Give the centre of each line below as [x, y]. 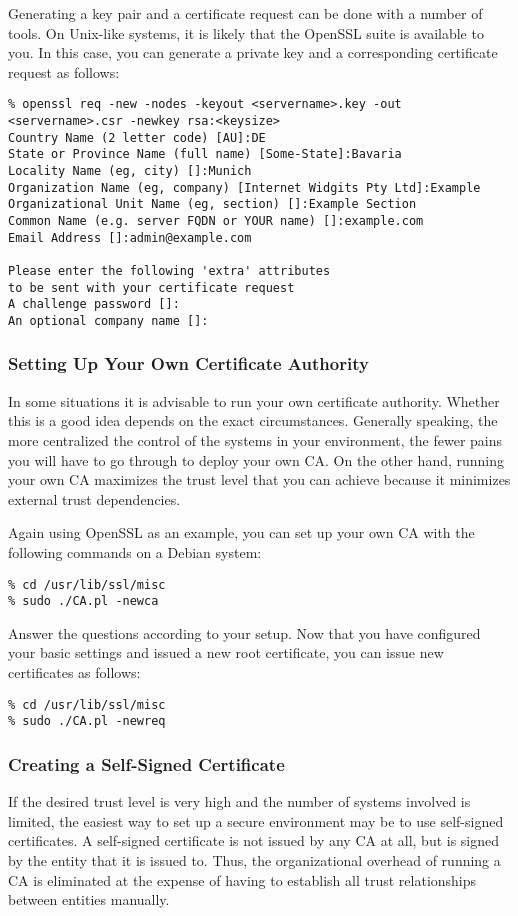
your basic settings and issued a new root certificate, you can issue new [226, 652]
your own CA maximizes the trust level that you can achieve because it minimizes [259, 479]
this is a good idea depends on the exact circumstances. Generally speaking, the [253, 420]
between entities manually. [89, 899]
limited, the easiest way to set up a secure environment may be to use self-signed [256, 820]
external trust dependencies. [94, 498]
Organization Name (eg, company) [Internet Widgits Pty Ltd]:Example [244, 187]
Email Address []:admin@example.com [130, 237]
